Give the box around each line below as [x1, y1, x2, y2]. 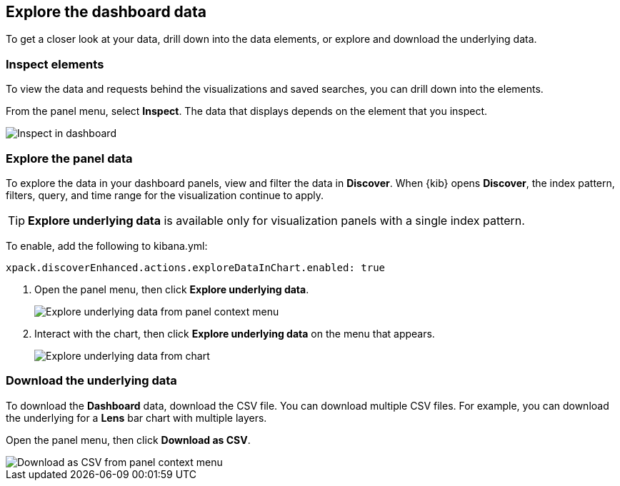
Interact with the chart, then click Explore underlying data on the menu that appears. [34, 327, 435, 340]
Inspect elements [6, 56, 104, 71]
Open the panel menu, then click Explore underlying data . [34, 283, 309, 295]
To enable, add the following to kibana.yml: [6, 239, 208, 252]
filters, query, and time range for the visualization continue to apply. [6, 188, 324, 201]
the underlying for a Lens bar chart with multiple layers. [6, 411, 267, 424]
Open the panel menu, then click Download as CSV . [6, 433, 251, 446]
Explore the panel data [6, 151, 133, 166]
